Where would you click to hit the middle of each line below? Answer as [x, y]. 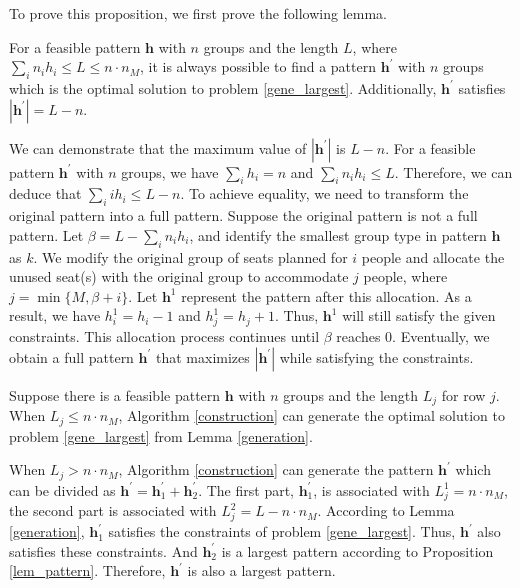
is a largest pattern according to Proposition [357, 550]
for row [463, 394]
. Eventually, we [441, 336]
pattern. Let [46, 234]
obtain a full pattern [71, 356]
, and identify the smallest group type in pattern [338, 234]
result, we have [55, 315]
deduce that [45, 193]
